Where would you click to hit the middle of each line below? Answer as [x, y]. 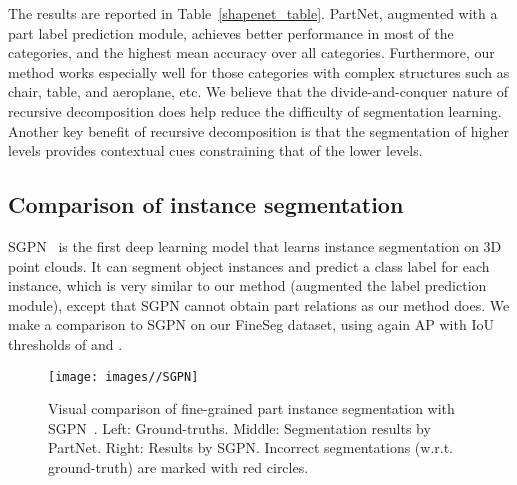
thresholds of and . [65, 343]
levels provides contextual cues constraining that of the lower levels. [215, 150]
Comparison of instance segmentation [206, 204]
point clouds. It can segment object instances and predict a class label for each [249, 265]
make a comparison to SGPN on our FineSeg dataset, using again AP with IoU [251, 324]
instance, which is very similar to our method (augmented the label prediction [247, 285]
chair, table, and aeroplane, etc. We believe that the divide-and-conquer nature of [258, 91]
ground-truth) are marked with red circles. [178, 466]
